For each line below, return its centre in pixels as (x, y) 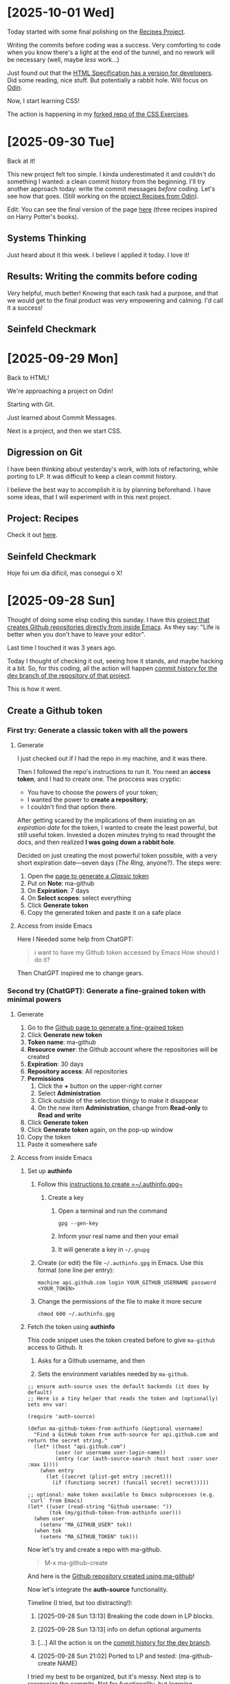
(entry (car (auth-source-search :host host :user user (137, 1459)
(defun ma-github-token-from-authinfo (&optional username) (115, 1429)
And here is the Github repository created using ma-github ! (111, 1576)
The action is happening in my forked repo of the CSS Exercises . (99, 114)
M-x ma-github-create (76, 1563)
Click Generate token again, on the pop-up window (100, 1130)
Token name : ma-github (61, 1043)
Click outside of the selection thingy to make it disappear (118, 1101)
